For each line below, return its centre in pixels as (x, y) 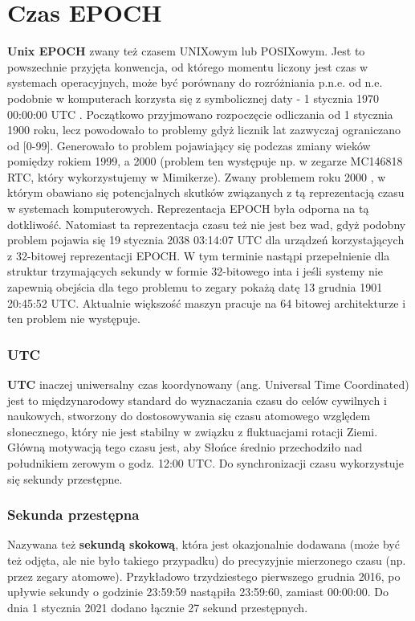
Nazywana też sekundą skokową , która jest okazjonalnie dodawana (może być (203, 544)
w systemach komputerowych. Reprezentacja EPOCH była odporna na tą (188, 208)
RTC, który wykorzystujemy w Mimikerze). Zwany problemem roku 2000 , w (197, 176)
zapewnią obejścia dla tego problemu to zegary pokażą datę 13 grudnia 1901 (195, 287)
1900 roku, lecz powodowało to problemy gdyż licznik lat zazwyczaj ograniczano (204, 130)
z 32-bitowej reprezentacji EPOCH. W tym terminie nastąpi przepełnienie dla (199, 255)
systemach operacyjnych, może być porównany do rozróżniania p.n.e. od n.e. (195, 82)
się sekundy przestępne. (65, 478)
